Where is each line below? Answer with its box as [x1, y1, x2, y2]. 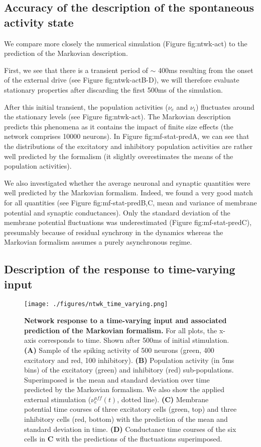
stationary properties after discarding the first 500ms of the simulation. [4, 84, 223, 95]
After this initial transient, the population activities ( [4, 101, 168, 112]
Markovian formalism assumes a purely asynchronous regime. [4, 237, 192, 247]
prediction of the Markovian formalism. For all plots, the [24, 325, 217, 335]
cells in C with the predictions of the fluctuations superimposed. [24, 433, 222, 444]
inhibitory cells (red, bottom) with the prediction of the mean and [24, 414, 228, 424]
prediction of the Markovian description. [4, 48, 128, 58]
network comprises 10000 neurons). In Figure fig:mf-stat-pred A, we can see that [4, 131, 249, 141]
